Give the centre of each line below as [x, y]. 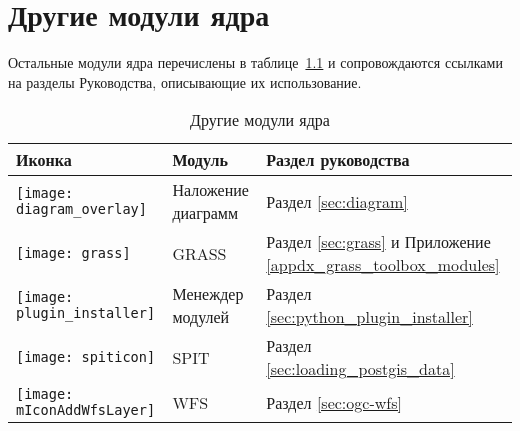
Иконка [44, 160]
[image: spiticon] [86, 357]
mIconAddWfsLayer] [86, 410]
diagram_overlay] [81, 209]
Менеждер [208, 294]
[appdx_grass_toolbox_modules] [383, 265]
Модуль [200, 160]
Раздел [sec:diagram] [337, 201]
